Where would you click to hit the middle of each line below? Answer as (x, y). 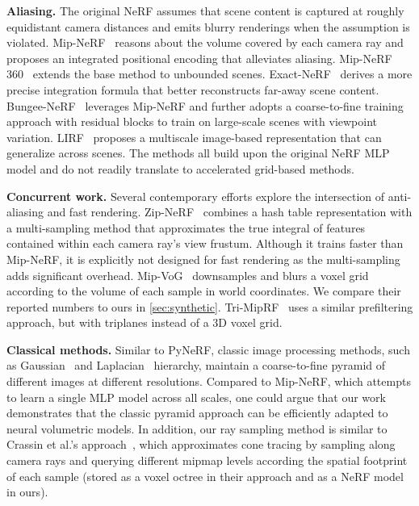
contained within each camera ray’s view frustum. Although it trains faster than (205, 243)
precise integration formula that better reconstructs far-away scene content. (193, 89)
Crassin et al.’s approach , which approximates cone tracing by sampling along (201, 444)
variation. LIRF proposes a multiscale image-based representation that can (194, 137)
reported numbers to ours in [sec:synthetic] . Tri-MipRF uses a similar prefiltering (210, 306)
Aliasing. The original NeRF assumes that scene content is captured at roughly (205, 10)
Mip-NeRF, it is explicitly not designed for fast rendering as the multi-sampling (203, 259)
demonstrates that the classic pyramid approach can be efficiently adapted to (197, 413)
